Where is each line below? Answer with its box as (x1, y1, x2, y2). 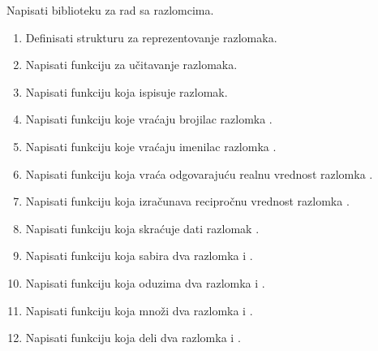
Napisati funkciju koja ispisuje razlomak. (25, 83, 228, 100)
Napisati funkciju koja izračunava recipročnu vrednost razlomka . (25, 193, 350, 210)
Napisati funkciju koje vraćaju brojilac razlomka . (25, 110, 273, 128)
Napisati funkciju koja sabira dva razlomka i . (25, 247, 253, 264)
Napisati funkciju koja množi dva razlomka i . (25, 301, 253, 318)
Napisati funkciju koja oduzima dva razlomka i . (25, 274, 265, 291)
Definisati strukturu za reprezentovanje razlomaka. (25, 28, 277, 45)
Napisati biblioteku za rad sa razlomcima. (6, 2, 214, 18)
